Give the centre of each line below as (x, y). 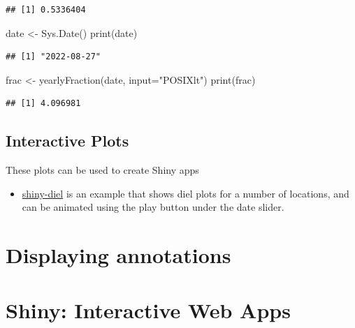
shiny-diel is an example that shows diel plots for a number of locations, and (186, 193)
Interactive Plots (67, 141)
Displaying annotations (118, 255)
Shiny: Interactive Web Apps (148, 310)
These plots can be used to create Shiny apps (102, 170)
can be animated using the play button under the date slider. (153, 207)
